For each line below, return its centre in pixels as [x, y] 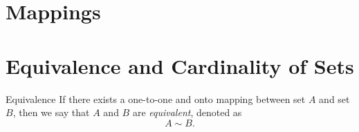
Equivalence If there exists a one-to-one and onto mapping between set [156, 98]
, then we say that [51, 112]
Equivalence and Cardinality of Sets [180, 65]
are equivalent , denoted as [187, 112]
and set [334, 98]
